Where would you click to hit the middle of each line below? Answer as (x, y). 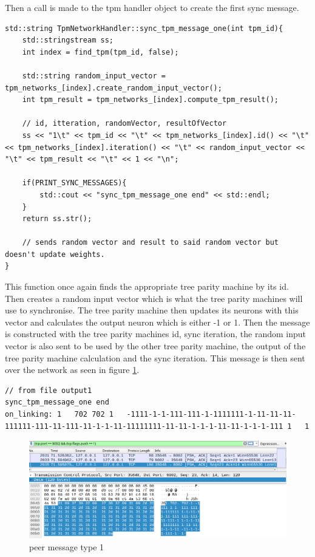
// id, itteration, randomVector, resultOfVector (124, 124)
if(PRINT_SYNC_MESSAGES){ (74, 183)
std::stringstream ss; (68, 40)
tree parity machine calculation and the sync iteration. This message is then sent (155, 357)
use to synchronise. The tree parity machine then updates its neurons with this (152, 310)
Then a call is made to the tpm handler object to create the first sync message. (152, 7)
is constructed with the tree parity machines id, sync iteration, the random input (155, 334)
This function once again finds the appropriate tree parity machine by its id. (147, 286)
